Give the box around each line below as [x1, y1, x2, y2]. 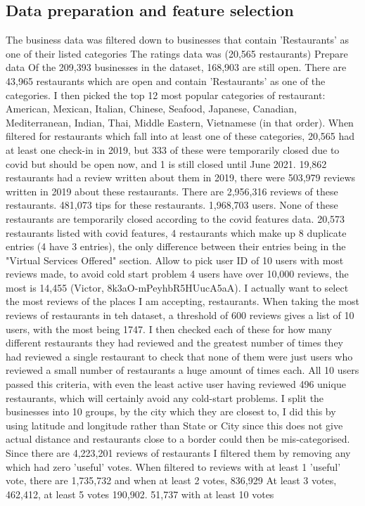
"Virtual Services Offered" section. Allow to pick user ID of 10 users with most [6, 252, 344, 267]
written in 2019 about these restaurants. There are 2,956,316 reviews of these [6, 183, 338, 198]
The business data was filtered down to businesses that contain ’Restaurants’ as [6, 32, 349, 47]
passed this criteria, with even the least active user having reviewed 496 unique [6, 377, 346, 391]
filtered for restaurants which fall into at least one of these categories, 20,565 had [6, 129, 355, 143]
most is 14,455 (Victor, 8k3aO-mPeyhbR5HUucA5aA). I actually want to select [6, 280, 349, 294]
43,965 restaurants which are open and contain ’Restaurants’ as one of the [6, 73, 326, 88]
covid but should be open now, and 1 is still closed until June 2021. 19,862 [6, 156, 327, 171]
